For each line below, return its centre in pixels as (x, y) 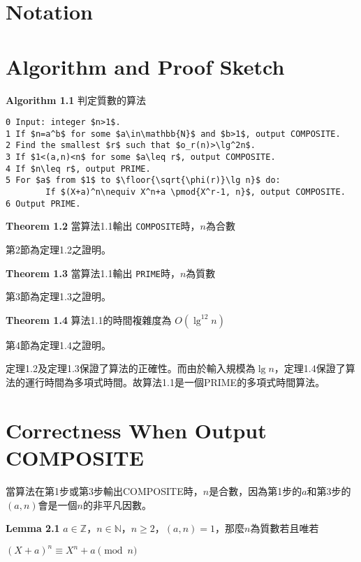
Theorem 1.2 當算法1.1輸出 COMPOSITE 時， (103, 226)
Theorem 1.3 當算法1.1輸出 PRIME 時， (93, 273)
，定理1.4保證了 (310, 368)
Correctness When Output (136, 430)
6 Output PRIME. (43, 204)
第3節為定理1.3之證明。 (58, 296)
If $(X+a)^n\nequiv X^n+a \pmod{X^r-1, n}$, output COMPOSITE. (196, 192)
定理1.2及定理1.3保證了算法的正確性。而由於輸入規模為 (131, 368)
